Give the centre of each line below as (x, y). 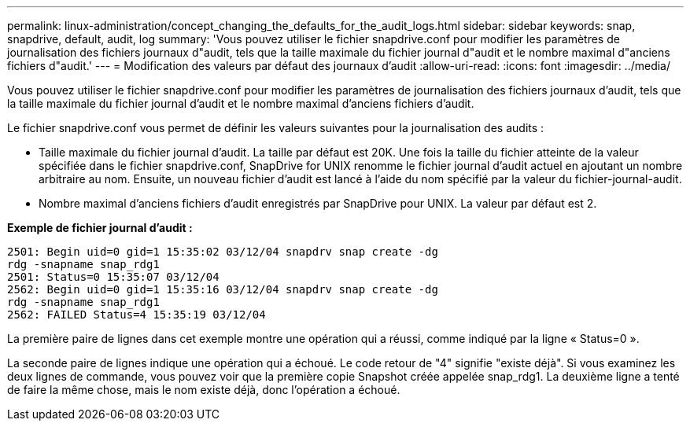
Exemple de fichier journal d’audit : (100, 228)
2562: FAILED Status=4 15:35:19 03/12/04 (137, 315)
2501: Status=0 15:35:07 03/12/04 (113, 277)
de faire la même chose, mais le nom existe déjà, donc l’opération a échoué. (204, 390)
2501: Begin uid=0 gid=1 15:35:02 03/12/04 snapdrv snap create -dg (223, 252)
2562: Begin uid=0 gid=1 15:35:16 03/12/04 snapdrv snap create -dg (223, 289)
